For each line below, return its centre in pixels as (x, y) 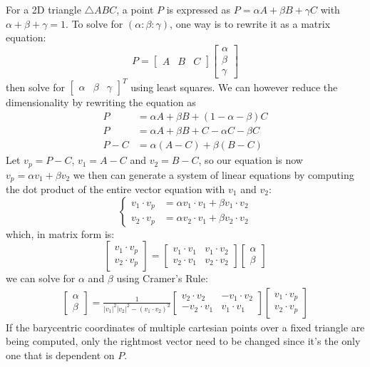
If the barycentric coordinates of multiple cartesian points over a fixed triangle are (185, 327)
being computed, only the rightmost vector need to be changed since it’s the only (183, 341)
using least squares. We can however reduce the (234, 87)
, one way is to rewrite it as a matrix (250, 23)
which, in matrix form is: (60, 233)
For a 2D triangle (43, 9)
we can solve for (41, 278)
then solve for (35, 87)
